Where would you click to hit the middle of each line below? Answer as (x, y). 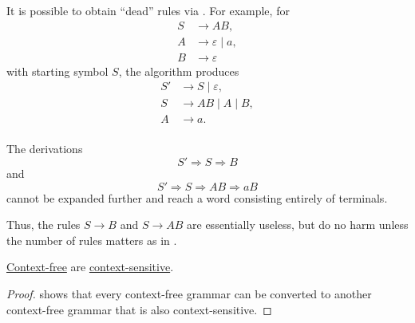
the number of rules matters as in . (92, 240)
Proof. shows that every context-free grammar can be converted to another (189, 293)
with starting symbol (57, 71)
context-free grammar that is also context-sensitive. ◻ (139, 309)
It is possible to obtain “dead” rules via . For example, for (148, 10)
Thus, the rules (43, 225)
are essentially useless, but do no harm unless (298, 225)
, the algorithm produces (179, 71)
